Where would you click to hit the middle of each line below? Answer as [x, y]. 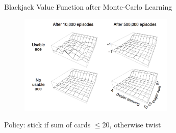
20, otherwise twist [132, 125]
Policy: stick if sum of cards [47, 125]
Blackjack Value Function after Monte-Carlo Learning [88, 7]
